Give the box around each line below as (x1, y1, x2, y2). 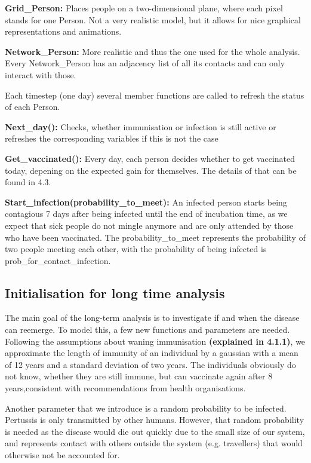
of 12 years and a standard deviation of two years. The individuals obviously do (5, 358, 296, 370)
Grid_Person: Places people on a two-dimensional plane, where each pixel (5, 2, 283, 14)
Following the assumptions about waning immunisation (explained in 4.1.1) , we (5, 335, 306, 347)
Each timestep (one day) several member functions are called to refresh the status (5, 88, 304, 101)
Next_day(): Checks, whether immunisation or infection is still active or (5, 120, 276, 133)
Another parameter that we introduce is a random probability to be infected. (5, 401, 287, 414)
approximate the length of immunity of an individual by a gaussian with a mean (5, 347, 298, 359)
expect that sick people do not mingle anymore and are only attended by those (5, 219, 294, 231)
